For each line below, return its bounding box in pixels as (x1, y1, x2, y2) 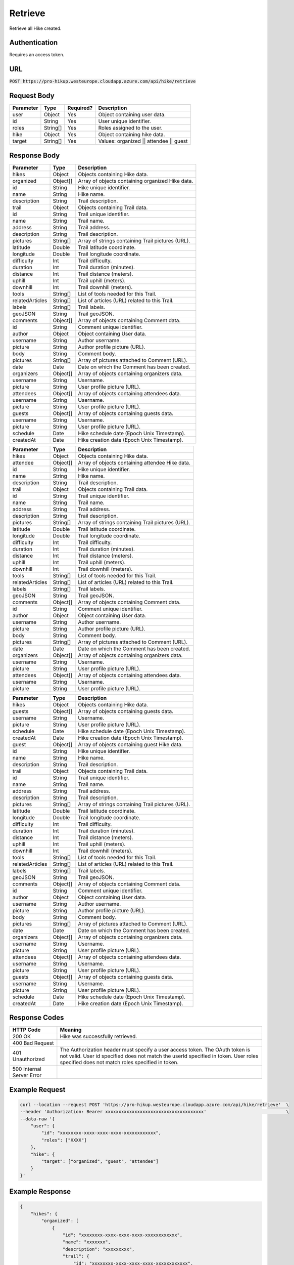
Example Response (9, 1187, 71, 1196)
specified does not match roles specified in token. (60, 1059, 179, 1066)
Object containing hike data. (98, 131, 165, 138)
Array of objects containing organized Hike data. (78, 177, 193, 184)
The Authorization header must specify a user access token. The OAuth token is (60, 1046, 250, 1053)
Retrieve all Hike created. (9, 25, 62, 31)
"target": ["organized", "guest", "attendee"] (41, 1159, 159, 1164)
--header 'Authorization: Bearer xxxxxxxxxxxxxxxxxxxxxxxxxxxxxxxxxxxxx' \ (20, 1109, 289, 1115)
